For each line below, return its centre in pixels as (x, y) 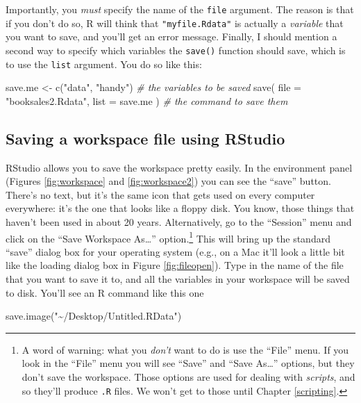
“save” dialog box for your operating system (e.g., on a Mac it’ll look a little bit (175, 251)
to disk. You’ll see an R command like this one (105, 292)
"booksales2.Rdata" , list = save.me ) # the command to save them (147, 100)
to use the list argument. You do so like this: (104, 64)
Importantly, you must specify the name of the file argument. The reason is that (180, 9)
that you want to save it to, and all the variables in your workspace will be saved (178, 279)
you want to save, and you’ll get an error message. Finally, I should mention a (171, 36)
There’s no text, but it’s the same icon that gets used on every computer (160, 194)
